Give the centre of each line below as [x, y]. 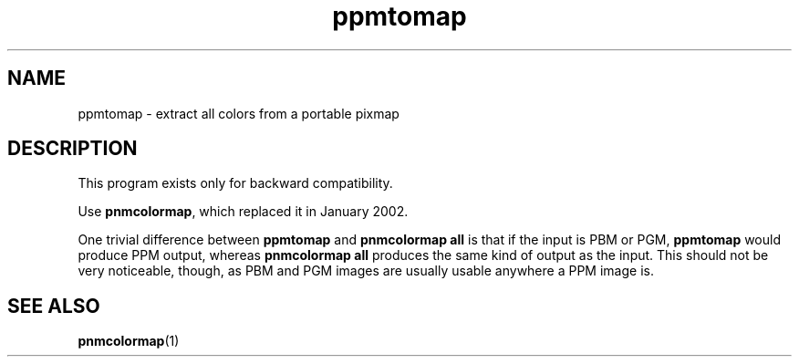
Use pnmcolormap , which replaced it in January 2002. [243, 212]
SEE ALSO [54, 306]
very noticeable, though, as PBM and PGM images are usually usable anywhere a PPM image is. [366, 271]
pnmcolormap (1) [129, 341]
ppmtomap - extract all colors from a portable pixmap [239, 113]
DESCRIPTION [73, 149]
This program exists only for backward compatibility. [235, 183]
